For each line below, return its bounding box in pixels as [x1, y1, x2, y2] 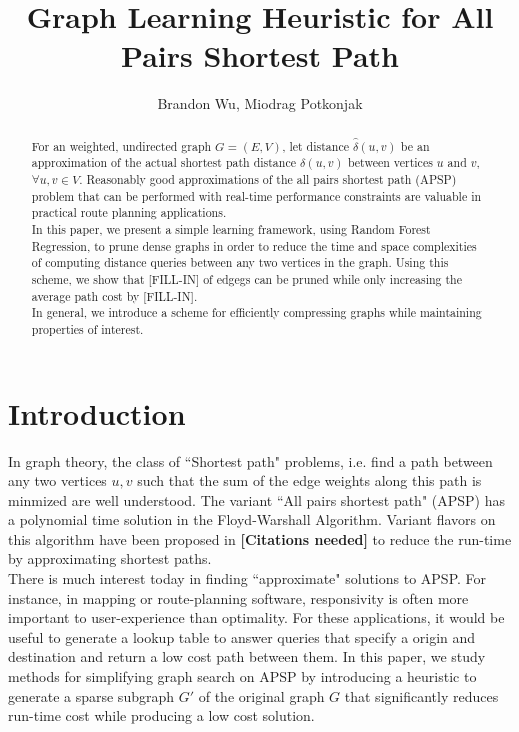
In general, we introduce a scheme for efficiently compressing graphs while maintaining [31, 304, 482, 321]
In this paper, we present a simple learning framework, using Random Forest [31, 220, 431, 237]
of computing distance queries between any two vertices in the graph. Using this [31, 254, 449, 271]
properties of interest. [31, 320, 144, 337]
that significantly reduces [344, 685, 499, 706]
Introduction [8, 392, 186, 433]
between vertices [347, 154, 433, 171]
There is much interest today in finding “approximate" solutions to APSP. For [8, 568, 487, 589]
